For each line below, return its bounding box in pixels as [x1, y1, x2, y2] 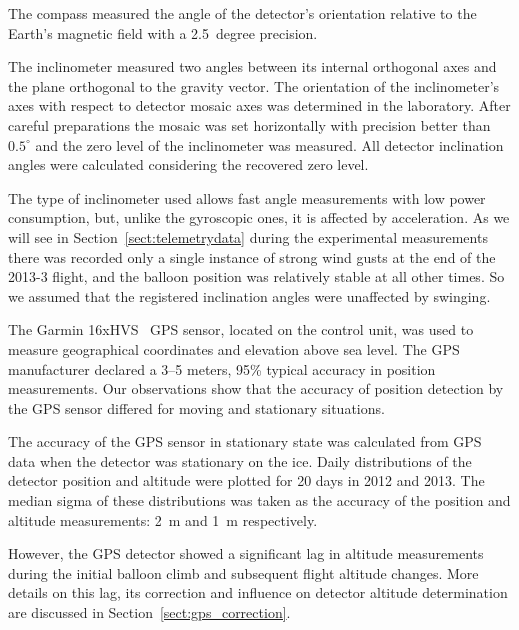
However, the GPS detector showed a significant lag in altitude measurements [8, 543, 484, 564]
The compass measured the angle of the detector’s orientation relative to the [8, 3, 477, 23]
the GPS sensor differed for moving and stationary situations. [8, 397, 385, 418]
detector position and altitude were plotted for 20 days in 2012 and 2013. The [8, 470, 485, 491]
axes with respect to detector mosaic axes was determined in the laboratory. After [8, 95, 511, 116]
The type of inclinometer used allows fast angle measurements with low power [8, 187, 486, 208]
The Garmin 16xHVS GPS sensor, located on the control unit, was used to [8, 319, 474, 340]
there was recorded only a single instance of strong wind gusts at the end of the [8, 246, 496, 267]
